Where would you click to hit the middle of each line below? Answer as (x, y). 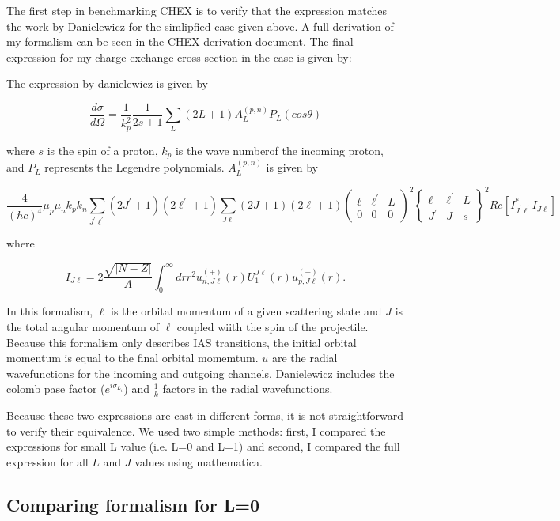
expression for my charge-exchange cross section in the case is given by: (179, 57)
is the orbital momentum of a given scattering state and (246, 311)
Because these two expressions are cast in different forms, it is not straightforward (205, 415)
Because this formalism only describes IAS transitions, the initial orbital (182, 342)
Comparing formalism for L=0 (133, 505)
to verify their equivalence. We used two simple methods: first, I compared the (196, 430)
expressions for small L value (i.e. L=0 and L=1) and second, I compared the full (203, 446)
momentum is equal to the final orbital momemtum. (132, 358)
